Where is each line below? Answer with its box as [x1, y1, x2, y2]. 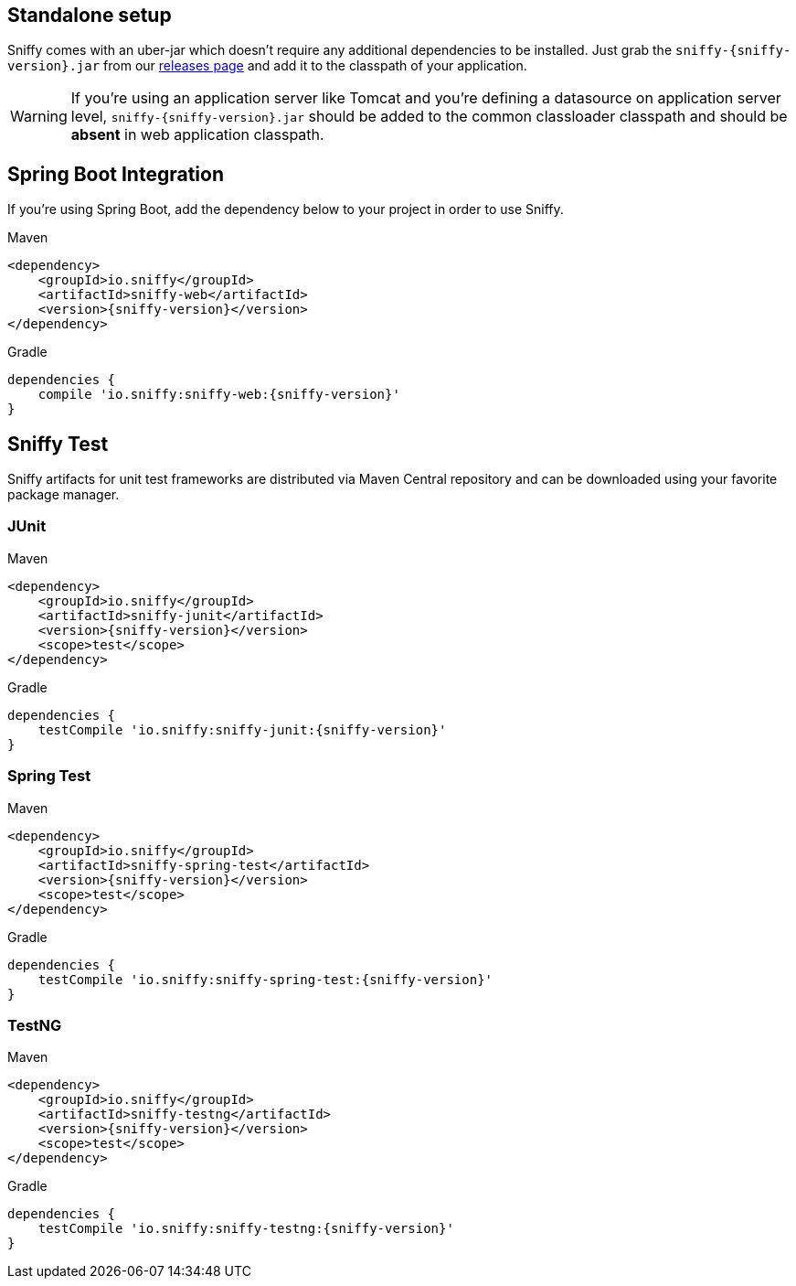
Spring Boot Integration [7, 162, 224, 186]
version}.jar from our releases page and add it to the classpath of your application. [7, 58, 527, 74]
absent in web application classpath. [70, 125, 324, 145]
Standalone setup [7, 4, 172, 27]
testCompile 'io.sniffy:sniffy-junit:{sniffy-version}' [37, 722, 447, 737]
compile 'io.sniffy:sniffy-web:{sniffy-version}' [37, 387, 400, 402]
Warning [10, 107, 68, 126]
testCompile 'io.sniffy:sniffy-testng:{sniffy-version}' [37, 1221, 454, 1237]
